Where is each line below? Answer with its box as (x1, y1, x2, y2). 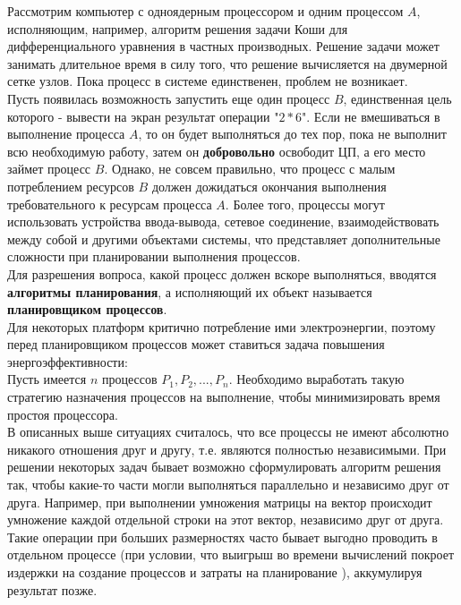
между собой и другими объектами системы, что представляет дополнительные (7, 229, 440, 248)
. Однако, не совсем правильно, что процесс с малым (104, 159, 396, 178)
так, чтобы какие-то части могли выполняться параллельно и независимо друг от (7, 475, 449, 494)
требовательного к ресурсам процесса (7, 194, 212, 213)
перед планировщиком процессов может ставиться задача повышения (7, 335, 385, 354)
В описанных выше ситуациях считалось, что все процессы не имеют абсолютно (7, 422, 449, 441)
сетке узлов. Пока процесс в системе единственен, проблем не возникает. (7, 72, 408, 90)
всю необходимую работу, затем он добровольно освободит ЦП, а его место (7, 141, 426, 160)
